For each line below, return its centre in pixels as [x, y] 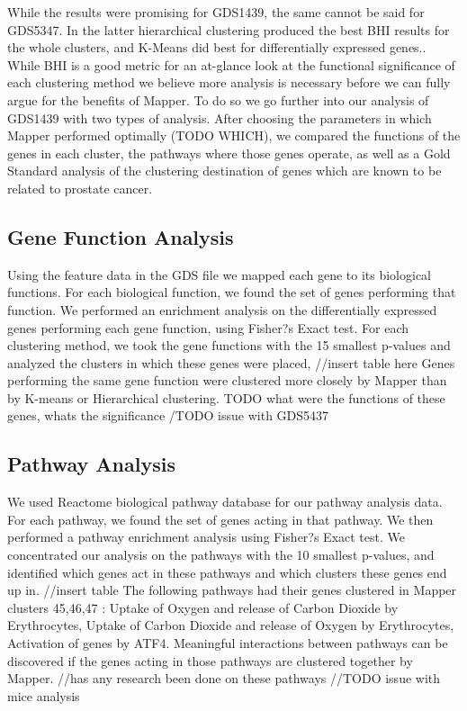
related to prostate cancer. [80, 188]
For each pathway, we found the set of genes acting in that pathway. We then [220, 519]
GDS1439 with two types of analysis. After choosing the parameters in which [220, 117]
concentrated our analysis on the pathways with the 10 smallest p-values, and [221, 555]
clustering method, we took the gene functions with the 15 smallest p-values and [229, 345]
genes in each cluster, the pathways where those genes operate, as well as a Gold [229, 153]
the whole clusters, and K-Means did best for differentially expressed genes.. [217, 47]
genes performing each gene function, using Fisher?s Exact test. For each [208, 327]
